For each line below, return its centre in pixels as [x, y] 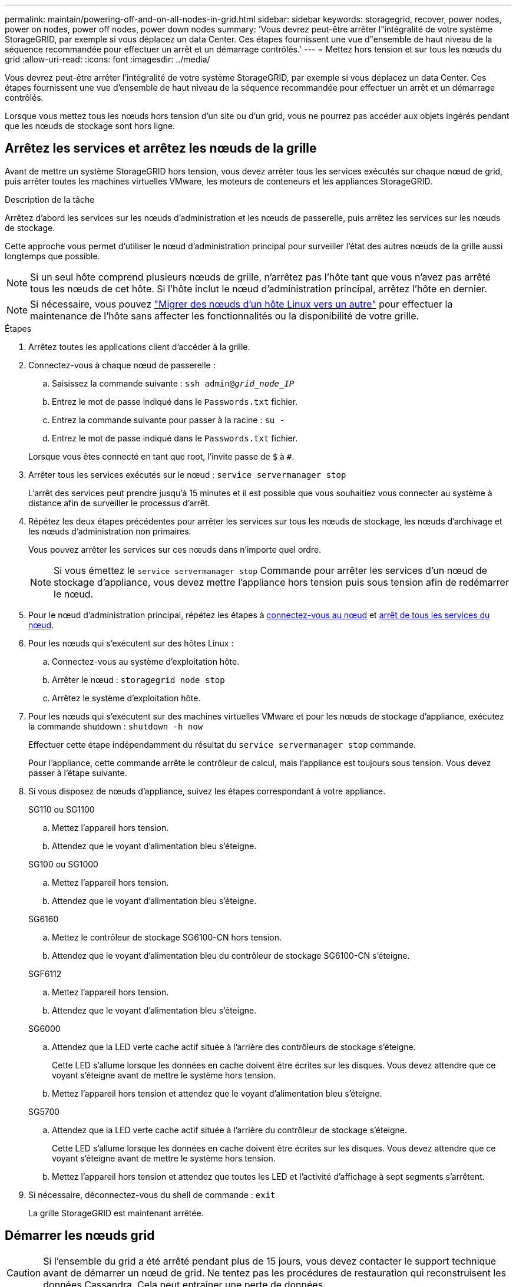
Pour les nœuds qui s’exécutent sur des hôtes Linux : [131, 643]
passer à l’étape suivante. [78, 773]
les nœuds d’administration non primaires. [110, 531]
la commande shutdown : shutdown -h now [116, 726]
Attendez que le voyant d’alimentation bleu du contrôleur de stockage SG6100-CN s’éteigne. [231, 955]
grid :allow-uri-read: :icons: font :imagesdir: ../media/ [107, 59]
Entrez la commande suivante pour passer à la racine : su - [168, 420]
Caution [24, 1273]
